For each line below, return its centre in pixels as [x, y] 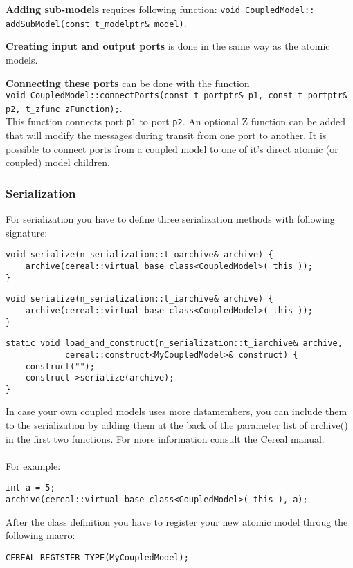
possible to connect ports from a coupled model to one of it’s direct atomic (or [172, 148]
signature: [27, 232]
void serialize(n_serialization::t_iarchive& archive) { [139, 299]
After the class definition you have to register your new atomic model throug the [177, 521]
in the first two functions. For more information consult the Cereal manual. [165, 438]
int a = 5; [30, 488]
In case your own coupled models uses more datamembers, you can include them [176, 411]
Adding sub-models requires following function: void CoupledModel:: [160, 9]
